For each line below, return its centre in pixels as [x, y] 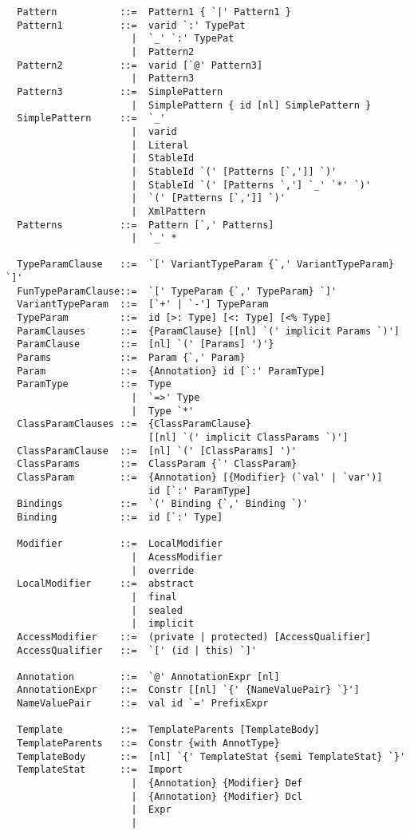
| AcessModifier [177, 557]
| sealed [157, 610]
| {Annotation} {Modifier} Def [217, 784]
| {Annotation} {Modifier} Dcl [217, 796]
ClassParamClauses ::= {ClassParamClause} [134, 424]
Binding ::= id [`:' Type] [120, 517]
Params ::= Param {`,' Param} [131, 358]
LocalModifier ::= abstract [106, 584]
